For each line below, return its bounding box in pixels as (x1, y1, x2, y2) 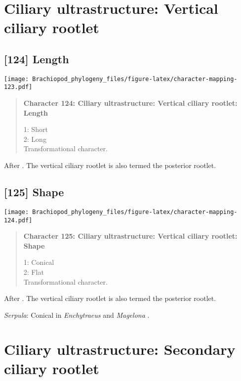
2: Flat (23, 266, 44, 277)
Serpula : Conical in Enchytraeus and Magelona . (4, 309, 150, 320)
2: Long (23, 133, 46, 144)
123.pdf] (4, 84, 33, 91)
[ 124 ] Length (4, 51, 69, 66)
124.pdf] (4, 216, 33, 224)
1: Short (23, 124, 48, 134)
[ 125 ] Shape (4, 184, 64, 200)
